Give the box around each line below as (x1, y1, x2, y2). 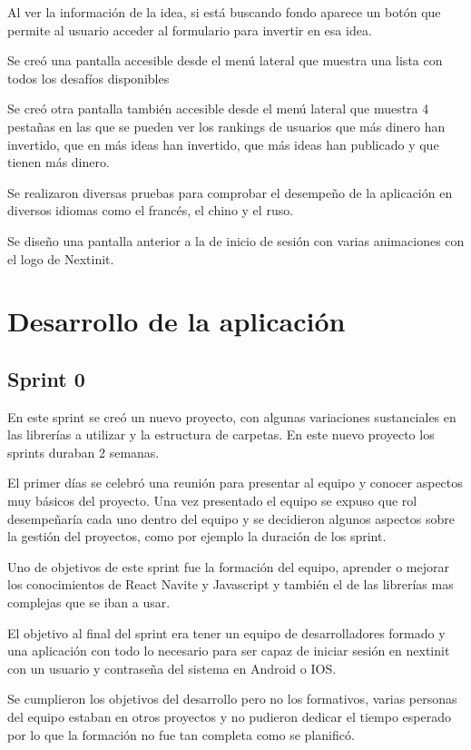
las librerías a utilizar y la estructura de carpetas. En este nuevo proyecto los (7, 425, 435, 444)
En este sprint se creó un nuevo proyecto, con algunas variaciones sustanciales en (7, 407, 456, 426)
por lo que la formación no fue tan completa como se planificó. (7, 725, 355, 744)
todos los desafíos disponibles (7, 68, 170, 87)
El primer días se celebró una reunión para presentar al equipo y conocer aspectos (7, 473, 463, 492)
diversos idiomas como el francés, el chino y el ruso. (7, 201, 294, 220)
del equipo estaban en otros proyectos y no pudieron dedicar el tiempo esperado (7, 707, 451, 726)
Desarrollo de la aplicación (7, 302, 346, 340)
